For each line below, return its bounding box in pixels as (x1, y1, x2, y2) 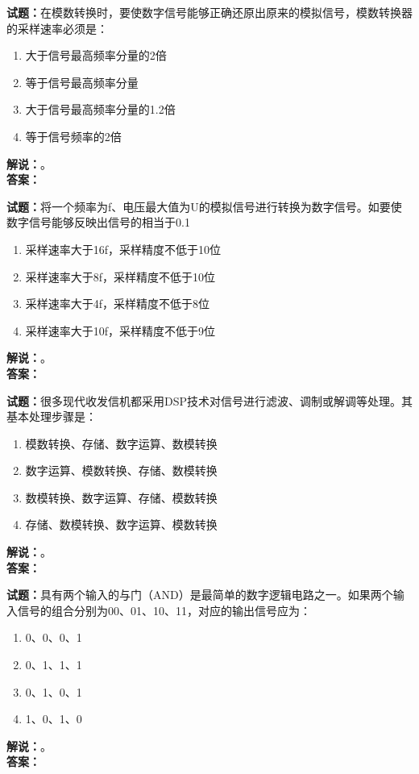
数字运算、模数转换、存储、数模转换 (25, 462, 218, 479)
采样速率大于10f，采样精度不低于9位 (25, 322, 216, 339)
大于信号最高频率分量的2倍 (25, 47, 167, 64)
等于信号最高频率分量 (25, 73, 139, 90)
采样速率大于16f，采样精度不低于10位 (25, 240, 222, 257)
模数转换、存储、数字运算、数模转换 (25, 435, 218, 451)
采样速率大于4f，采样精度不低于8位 (25, 295, 210, 312)
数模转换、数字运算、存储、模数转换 (25, 489, 218, 506)
